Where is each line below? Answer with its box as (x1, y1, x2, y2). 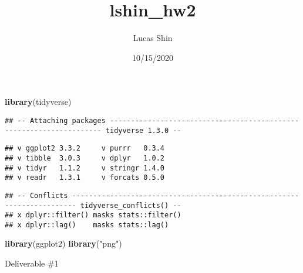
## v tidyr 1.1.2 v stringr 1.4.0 (5, 163, 165, 172)
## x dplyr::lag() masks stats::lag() (5, 220, 169, 229)
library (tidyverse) (5, 95, 72, 108)
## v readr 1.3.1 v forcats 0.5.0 (5, 173, 165, 182)
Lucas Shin (133, 32, 173, 44)
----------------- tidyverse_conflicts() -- (5, 201, 181, 210)
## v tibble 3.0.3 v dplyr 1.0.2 (5, 153, 165, 162)
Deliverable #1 (5, 257, 59, 269)
